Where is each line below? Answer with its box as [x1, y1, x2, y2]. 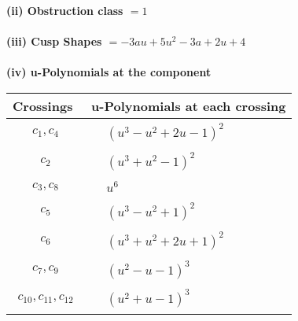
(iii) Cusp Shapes [6, 33, 102, 50]
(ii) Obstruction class [6, 2, 123, 18]
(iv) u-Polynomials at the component [6, 64, 212, 80]
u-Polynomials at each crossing [91, 96, 286, 115]
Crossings [13, 96, 73, 115]
